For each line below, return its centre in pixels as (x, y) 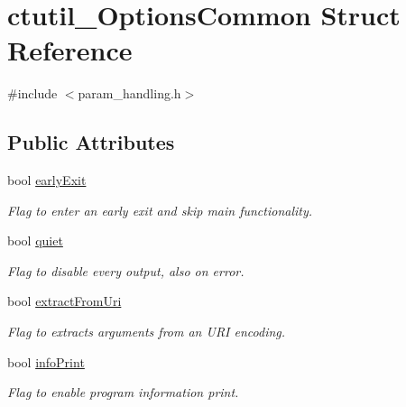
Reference (70, 50)
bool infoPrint (46, 361)
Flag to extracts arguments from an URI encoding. (147, 332)
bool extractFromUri (65, 301)
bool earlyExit (47, 180)
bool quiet (35, 240)
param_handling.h (129, 93)
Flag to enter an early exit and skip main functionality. (160, 210)
